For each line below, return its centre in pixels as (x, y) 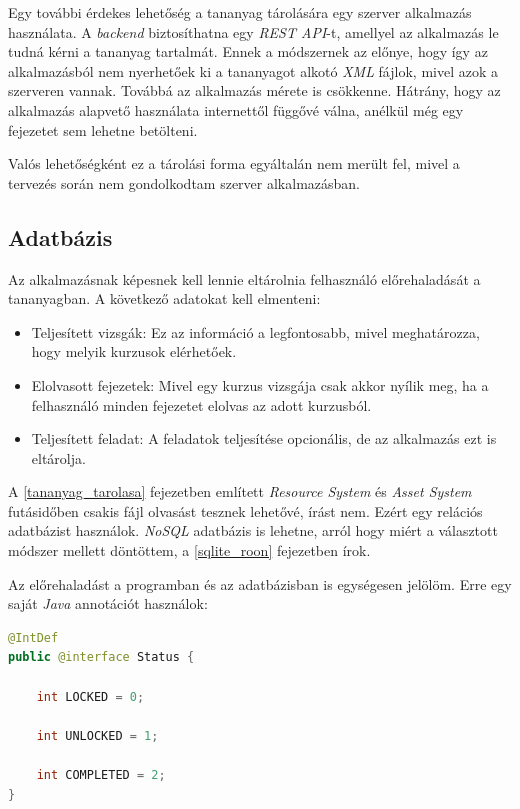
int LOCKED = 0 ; (90, 696)
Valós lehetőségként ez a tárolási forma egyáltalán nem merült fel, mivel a (234, 163)
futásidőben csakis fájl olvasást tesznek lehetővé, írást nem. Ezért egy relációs (245, 510)
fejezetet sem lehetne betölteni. (103, 129)
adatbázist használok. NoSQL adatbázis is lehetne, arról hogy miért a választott (253, 530)
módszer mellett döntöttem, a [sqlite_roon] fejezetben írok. (189, 550)
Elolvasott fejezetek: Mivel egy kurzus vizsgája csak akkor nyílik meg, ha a (260, 384)
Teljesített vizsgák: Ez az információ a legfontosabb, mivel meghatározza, (255, 331)
